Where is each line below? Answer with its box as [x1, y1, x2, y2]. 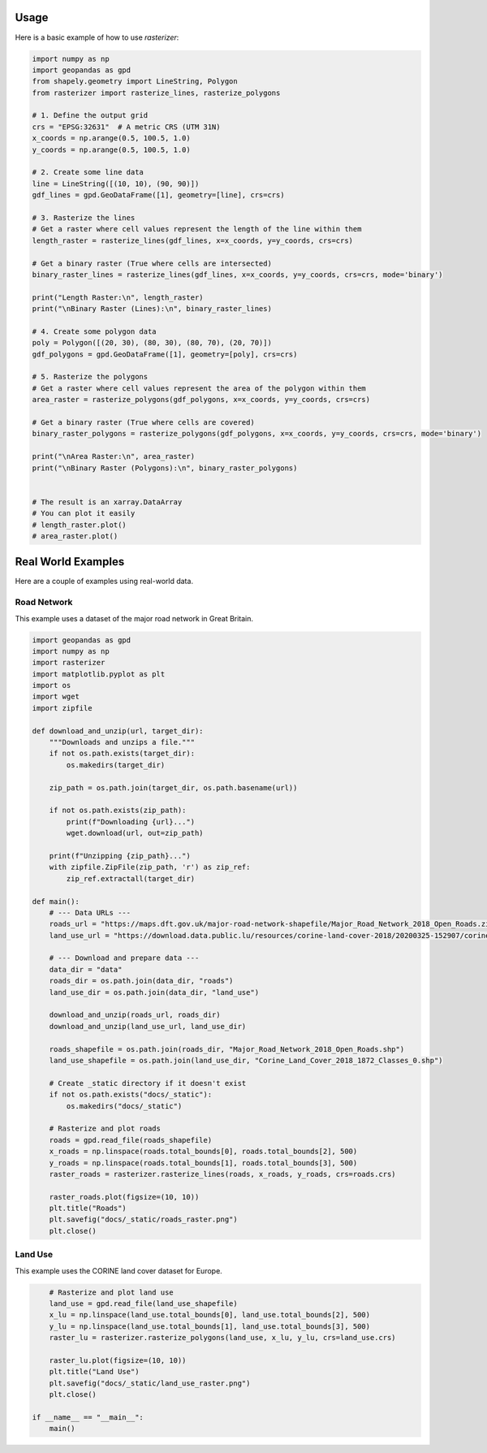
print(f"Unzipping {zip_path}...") [49, 851, 191, 860]
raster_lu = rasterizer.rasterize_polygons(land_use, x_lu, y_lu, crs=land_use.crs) [49, 1333, 397, 1343]
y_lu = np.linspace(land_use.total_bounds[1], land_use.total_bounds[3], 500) [49, 1321, 371, 1331]
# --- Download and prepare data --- [49, 954, 200, 962]
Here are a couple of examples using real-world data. [15, 577, 194, 586]
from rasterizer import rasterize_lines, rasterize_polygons [32, 88, 281, 97]
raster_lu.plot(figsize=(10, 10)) [49, 1356, 187, 1364]
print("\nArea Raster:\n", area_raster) [32, 452, 195, 461]
